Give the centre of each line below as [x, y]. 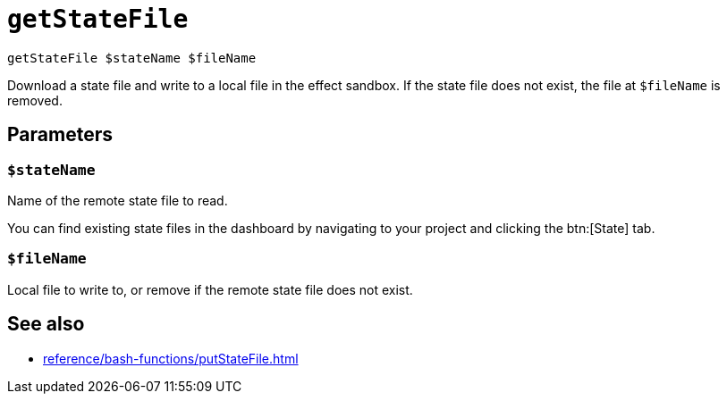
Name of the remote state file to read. [118, 200]
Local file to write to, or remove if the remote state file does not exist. [210, 289]
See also [46, 324]
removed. [35, 100]
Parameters [60, 135]
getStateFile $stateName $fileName [132, 58]
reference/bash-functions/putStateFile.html [171, 358]
